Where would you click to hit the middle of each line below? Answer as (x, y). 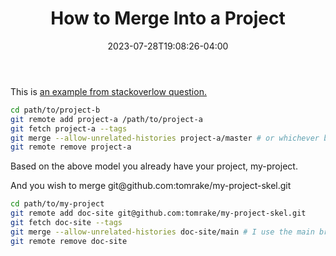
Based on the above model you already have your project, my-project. (154, 166)
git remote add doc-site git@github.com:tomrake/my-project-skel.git (158, 213)
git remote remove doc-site (69, 241)
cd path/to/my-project (57, 204)
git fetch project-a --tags (69, 128)
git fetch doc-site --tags (66, 223)
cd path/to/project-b (55, 110)
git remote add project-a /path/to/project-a (106, 119)
